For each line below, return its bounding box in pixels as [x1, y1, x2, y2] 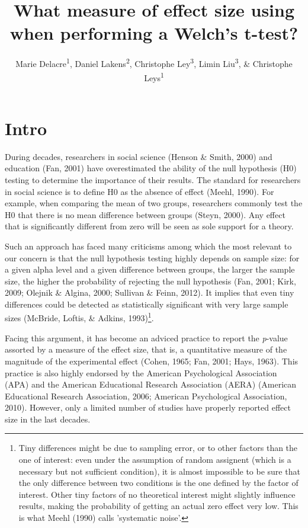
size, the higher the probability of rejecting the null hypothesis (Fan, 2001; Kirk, [5, 274, 296, 287]
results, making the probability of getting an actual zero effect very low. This [18, 500, 299, 512]
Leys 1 [144, 69, 164, 84]
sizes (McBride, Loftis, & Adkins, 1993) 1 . [5, 310, 154, 324]
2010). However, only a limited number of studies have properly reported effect [5, 401, 291, 414]
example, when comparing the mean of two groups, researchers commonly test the [5, 197, 303, 209]
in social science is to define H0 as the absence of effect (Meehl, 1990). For [5, 185, 274, 197]
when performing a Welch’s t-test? [9, 21, 299, 45]
